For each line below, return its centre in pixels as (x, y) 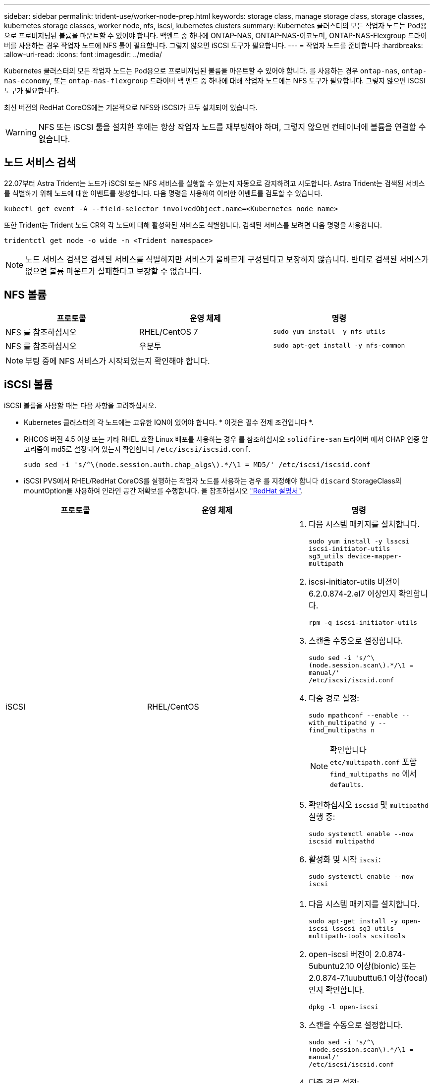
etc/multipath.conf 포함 (373, 761)
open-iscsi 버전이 (340, 954)
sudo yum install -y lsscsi (359, 541)
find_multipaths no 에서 (373, 773)
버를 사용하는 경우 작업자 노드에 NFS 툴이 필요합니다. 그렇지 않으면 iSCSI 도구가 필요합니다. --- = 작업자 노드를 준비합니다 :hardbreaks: (214, 45)
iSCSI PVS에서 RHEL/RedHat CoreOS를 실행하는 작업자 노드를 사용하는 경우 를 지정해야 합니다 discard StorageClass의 (213, 481)
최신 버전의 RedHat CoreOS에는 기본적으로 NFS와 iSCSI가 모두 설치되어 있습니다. (131, 107)
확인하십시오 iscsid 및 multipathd (368, 805)
